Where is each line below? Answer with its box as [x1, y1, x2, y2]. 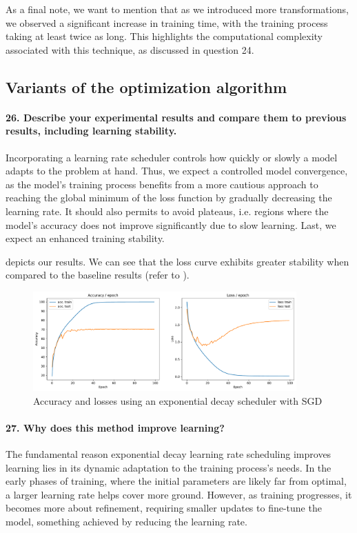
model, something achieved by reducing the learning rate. [6, 514, 247, 529]
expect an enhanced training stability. [6, 231, 165, 245]
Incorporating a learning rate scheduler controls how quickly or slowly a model [6, 150, 338, 164]
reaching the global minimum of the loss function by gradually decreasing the [6, 190, 332, 205]
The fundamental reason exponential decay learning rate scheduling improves [6, 447, 331, 461]
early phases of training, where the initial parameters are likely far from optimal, [6, 474, 347, 488]
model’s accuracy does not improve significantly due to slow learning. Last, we [6, 217, 336, 232]
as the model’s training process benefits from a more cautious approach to [6, 177, 318, 191]
